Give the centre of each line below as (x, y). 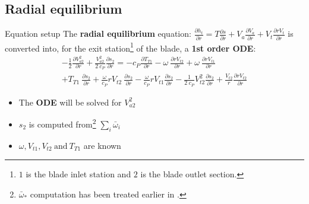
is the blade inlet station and (78, 174)
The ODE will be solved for (70, 102)
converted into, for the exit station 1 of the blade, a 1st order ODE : (130, 47)
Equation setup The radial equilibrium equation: (98, 34)
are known (102, 145)
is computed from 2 (62, 123)
